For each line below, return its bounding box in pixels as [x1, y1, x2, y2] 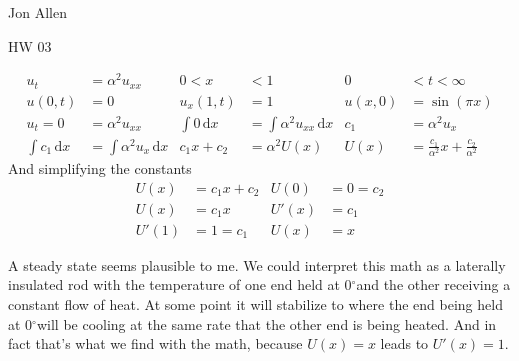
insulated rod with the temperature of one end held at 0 [8, 274, 352, 295]
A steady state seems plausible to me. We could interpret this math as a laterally [8, 254, 506, 275]
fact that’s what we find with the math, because [8, 333, 303, 354]
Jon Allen [8, 2, 67, 22]
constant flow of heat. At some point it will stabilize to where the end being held [8, 294, 503, 315]
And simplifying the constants [8, 158, 192, 179]
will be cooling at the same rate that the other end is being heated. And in [36, 313, 497, 334]
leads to [380, 333, 429, 354]
